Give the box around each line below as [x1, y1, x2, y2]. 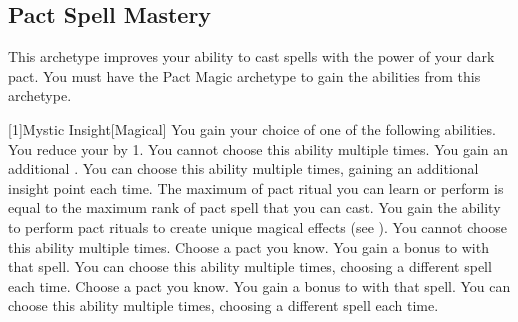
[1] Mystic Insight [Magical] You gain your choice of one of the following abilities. [8, 118, 496, 139]
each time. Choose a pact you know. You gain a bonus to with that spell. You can [8, 275, 511, 296]
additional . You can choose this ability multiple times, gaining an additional [8, 158, 479, 179]
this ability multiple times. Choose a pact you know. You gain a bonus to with [8, 236, 489, 257]
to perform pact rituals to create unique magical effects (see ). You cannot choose [8, 216, 507, 237]
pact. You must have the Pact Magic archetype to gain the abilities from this [8, 65, 481, 86]
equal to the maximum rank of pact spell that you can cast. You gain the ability [8, 197, 501, 218]
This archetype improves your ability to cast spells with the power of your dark [8, 46, 495, 67]
